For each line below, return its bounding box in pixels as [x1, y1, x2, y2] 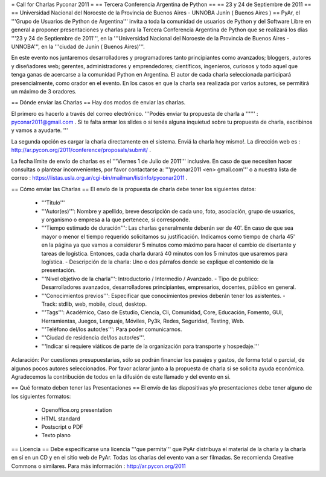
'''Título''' [41, 199, 66, 206]
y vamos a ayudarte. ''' [11, 127, 69, 134]
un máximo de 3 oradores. [11, 87, 77, 95]
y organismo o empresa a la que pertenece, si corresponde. [41, 216, 190, 223]
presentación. [41, 267, 76, 274]
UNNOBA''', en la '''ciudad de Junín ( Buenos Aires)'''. [11, 43, 145, 50]
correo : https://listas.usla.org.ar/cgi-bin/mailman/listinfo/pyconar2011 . [11, 174, 188, 182]
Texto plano [41, 432, 71, 439]
